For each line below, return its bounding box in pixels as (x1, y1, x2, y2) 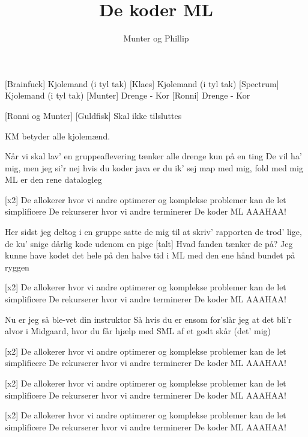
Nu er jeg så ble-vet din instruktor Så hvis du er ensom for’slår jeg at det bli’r (5, 313, 292, 325)
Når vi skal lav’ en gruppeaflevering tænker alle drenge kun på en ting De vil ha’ (5, 150, 302, 162)
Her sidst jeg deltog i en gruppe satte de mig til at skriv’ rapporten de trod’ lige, (5, 225, 302, 238)
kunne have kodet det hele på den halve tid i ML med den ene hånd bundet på (5, 249, 295, 261)
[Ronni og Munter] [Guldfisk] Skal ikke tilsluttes (5, 109, 182, 121)
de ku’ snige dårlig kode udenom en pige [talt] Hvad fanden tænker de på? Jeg (5, 237, 293, 249)
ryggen (5, 260, 29, 273)
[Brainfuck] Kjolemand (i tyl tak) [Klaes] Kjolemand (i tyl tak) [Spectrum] (5, 77, 279, 90)
